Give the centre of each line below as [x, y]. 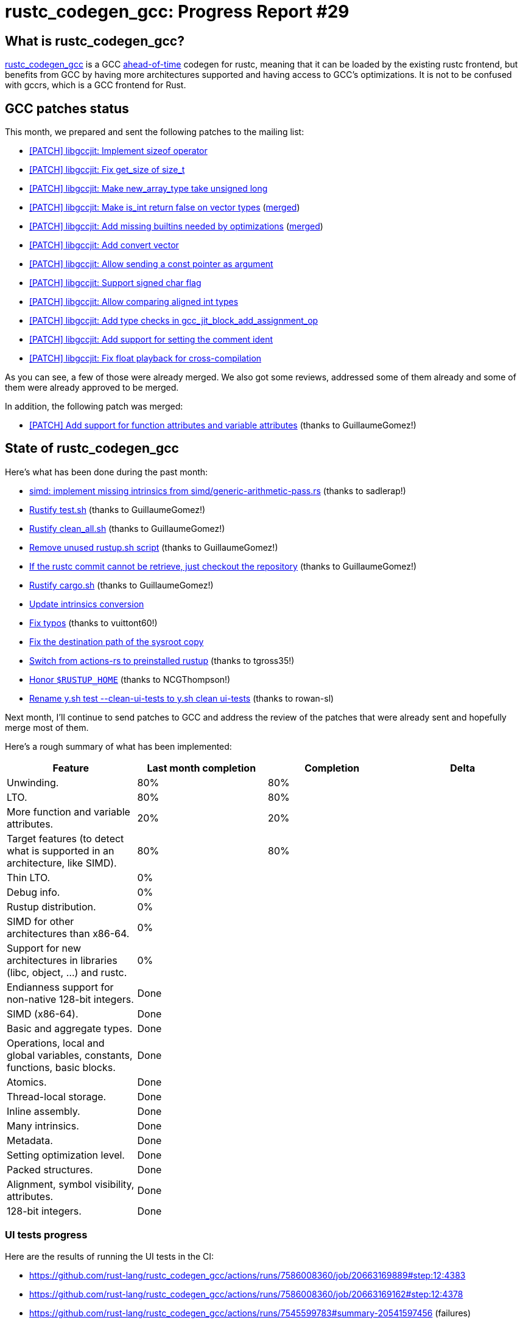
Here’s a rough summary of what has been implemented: [118, 746]
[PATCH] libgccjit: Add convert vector [104, 245]
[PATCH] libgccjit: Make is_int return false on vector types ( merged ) [165, 208]
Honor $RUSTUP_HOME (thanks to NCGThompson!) [130, 679]
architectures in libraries [62, 960]
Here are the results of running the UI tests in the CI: [110, 1256]
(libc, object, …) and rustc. [67, 972]
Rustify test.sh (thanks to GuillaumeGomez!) [118, 509]
